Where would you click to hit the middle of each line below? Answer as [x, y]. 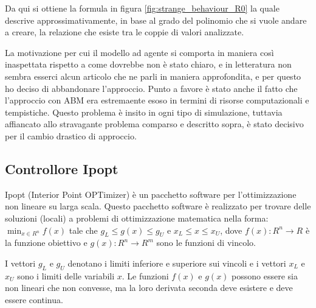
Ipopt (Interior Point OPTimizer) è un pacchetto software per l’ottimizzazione [151, 194]
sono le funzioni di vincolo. [206, 243]
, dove [231, 230]
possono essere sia [265, 275]
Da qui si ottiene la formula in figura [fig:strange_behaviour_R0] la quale [142, 8]
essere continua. [34, 299]
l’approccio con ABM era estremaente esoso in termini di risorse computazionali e [157, 100]
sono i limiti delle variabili [66, 275]
